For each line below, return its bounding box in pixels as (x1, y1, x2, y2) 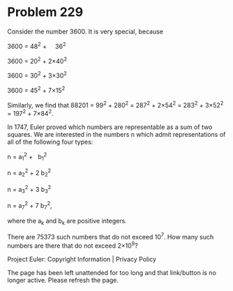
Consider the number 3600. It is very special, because (7, 27, 164, 36)
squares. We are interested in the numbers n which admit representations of (7, 130, 226, 138)
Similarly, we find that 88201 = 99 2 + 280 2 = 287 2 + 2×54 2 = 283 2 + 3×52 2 (7, 99, 224, 109)
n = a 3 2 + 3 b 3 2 (7, 184, 52, 195)
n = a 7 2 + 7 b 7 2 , (7, 200, 52, 211)
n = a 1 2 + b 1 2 (7, 151, 47, 163)
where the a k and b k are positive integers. (7, 216, 127, 227)
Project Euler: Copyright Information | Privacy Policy (7, 255, 157, 263)
